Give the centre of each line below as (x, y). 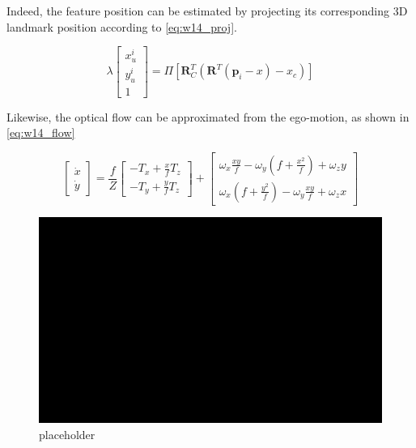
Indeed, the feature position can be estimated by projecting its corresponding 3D (207, 11)
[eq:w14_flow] (41, 132)
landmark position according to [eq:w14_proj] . (122, 26)
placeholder (67, 434)
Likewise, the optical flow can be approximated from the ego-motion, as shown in (208, 116)
